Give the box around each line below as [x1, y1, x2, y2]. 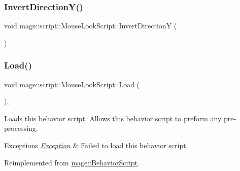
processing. [4, 123, 38, 133]
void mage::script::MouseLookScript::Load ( [4, 79, 140, 89]
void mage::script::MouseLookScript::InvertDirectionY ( [4, 20, 177, 31]
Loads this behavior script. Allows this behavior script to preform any [4, 113, 222, 123]
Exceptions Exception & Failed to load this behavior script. [4, 140, 188, 150]
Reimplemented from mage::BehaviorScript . [4, 157, 140, 167]
